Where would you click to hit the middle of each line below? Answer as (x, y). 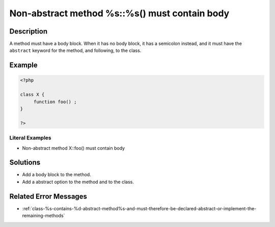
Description (29, 31)
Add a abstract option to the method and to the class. (78, 182)
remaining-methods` (44, 216)
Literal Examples (30, 138)
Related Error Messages (48, 196)
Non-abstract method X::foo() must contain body (73, 148)
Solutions (25, 163)
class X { (32, 95)
